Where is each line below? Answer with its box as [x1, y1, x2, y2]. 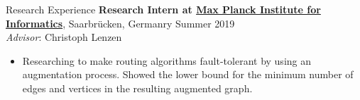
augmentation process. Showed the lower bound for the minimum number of [22, 67, 354, 82]
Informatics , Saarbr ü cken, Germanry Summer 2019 [6, 15, 235, 30]
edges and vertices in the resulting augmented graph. [22, 80, 253, 95]
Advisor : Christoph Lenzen [6, 30, 122, 44]
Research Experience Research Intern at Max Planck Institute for [6, 2, 321, 16]
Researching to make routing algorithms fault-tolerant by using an [22, 53, 312, 68]
